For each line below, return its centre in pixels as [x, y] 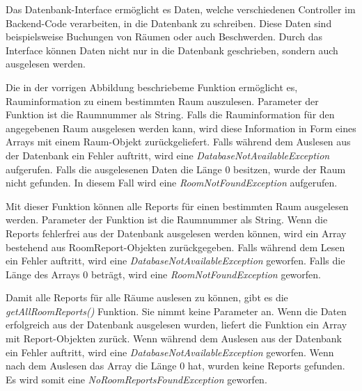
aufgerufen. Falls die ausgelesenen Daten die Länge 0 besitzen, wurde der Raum [176, 169]
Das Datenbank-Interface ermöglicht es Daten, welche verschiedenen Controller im [181, 9]
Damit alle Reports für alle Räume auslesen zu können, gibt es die [147, 297]
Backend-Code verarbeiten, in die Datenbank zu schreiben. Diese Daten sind [169, 23]
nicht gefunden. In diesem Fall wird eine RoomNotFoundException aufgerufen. [172, 183]
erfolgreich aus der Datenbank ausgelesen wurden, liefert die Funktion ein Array [176, 325]
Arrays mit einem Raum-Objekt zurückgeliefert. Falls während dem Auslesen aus [178, 142]
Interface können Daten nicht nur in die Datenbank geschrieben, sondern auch [172, 50]
